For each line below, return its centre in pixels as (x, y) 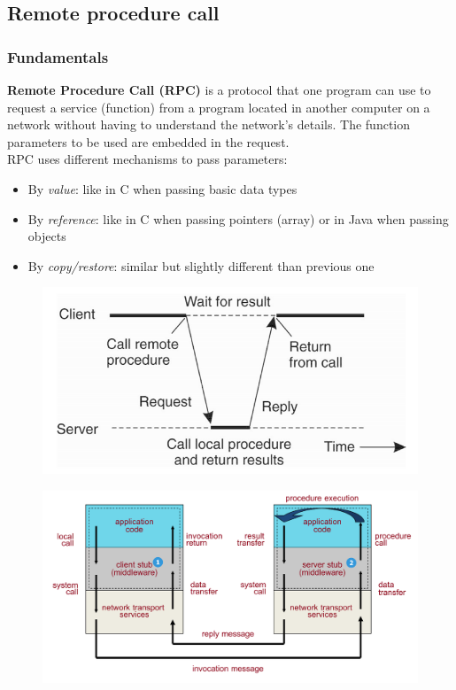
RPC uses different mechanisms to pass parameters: (147, 159)
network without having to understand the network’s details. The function (209, 124)
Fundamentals (58, 56)
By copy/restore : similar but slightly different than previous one (201, 265)
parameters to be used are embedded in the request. (148, 141)
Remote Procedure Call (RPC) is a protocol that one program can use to (219, 89)
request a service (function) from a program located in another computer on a (219, 107)
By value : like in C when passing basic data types (162, 188)
